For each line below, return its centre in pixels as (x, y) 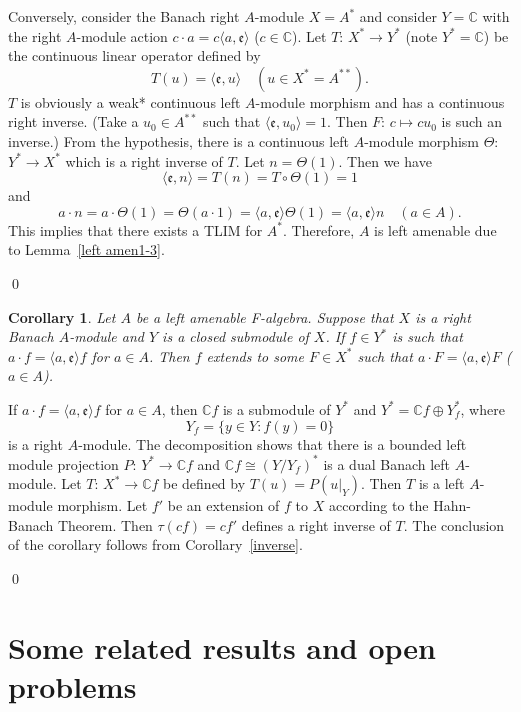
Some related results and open (222, 646)
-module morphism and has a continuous (380, 101)
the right (35, 35)
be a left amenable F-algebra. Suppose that (264, 316)
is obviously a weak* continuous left (130, 101)
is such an (472, 121)
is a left (441, 483)
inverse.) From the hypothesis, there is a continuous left (178, 140)
